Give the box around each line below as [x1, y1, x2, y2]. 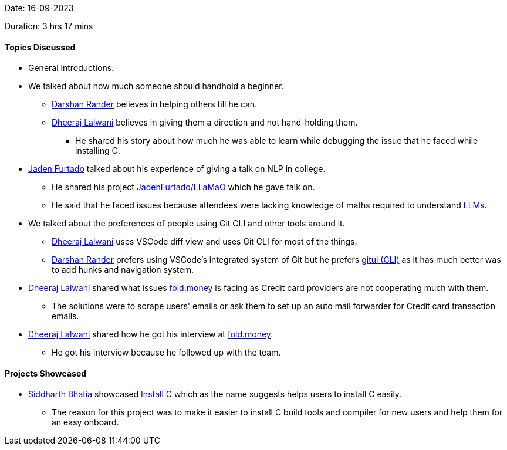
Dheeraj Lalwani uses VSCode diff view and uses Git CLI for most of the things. [52, 236, 357, 247]
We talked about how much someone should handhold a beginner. [28, 81, 284, 92]
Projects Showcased [5, 368, 87, 378]
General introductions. [28, 63, 114, 73]
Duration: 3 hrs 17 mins [5, 21, 93, 31]
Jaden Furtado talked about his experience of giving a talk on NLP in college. [28, 164, 326, 174]
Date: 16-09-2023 [5, 3, 74, 13]
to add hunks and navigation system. [52, 265, 194, 275]
